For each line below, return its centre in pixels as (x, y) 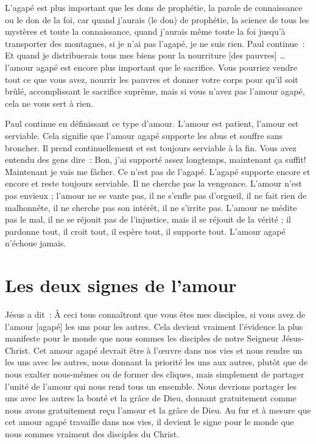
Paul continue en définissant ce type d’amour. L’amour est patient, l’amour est (152, 124)
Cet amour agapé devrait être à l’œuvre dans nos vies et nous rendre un (168, 350)
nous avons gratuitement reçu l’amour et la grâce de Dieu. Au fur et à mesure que (158, 410)
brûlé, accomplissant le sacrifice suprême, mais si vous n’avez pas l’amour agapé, (155, 91)
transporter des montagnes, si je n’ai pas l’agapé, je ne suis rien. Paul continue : (155, 43)
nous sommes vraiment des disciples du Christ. (92, 433)
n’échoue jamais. (36, 243)
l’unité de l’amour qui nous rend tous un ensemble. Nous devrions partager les (151, 386)
